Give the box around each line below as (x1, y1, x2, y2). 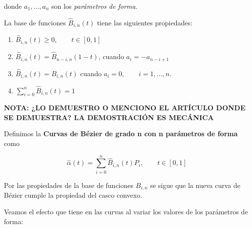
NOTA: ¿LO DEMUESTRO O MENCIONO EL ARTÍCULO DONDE (4, 103, 246, 113)
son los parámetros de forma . (51, 1, 138, 11)
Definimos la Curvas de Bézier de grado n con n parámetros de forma (4, 128, 238, 139)
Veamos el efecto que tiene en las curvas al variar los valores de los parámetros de (4, 207, 248, 217)
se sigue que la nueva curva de (150, 180, 240, 190)
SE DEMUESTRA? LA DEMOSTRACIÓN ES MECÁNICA (4, 112, 214, 122)
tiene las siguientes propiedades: (97, 17, 192, 27)
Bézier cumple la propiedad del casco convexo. (4, 190, 143, 200)
